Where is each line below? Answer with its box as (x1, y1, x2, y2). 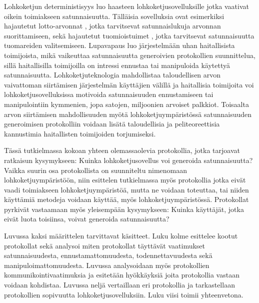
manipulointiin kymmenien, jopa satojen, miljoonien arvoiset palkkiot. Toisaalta (4, 98, 249, 109)
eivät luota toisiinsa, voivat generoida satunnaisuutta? (4, 213, 169, 224)
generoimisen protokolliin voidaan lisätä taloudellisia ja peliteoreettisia (4, 118, 220, 129)
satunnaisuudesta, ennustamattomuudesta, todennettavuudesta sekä (4, 250, 212, 260)
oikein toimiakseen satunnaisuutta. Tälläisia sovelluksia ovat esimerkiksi (4, 10, 224, 21)
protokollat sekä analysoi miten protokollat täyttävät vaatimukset (4, 240, 205, 250)
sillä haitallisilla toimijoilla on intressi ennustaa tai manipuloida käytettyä (4, 59, 230, 70)
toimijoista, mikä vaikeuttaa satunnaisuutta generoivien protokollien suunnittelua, (4, 49, 255, 60)
